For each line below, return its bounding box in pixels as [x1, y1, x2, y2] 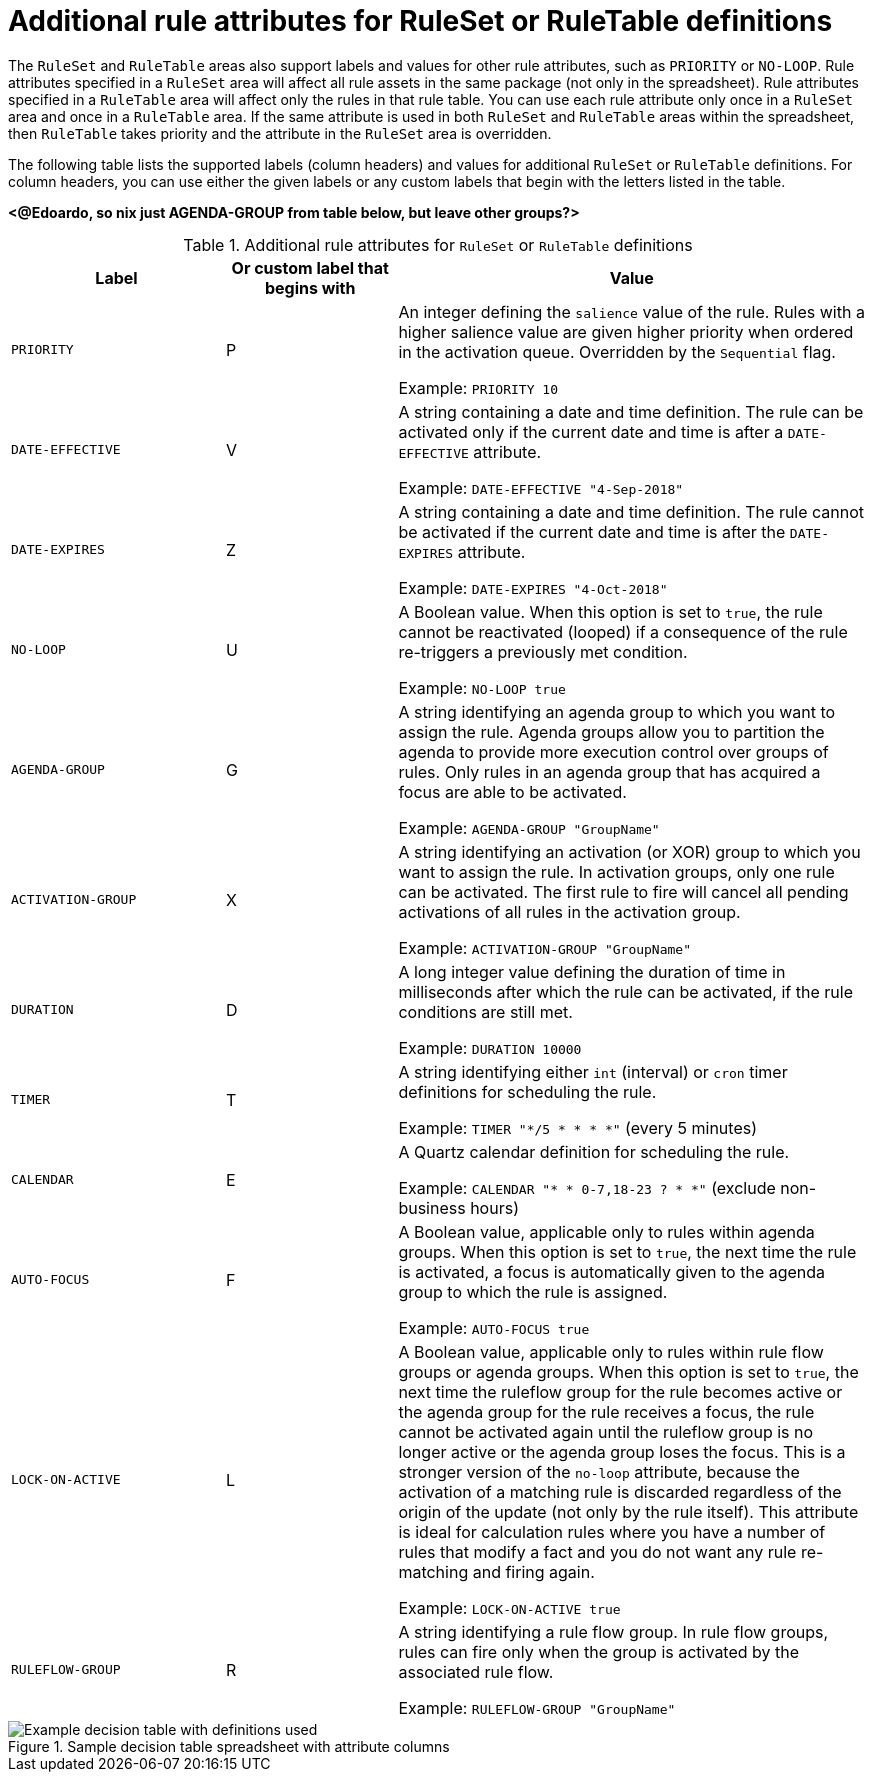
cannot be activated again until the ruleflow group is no [398, 1421, 814, 1442]
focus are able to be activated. [398, 781, 627, 802]
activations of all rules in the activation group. [398, 901, 741, 922]
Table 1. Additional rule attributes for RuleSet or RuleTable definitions [183, 234, 693, 255]
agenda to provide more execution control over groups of [398, 741, 829, 762]
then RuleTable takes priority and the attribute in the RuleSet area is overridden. [8, 124, 552, 142]
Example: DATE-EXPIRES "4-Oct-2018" [398, 577, 668, 598]
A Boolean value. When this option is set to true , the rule [398, 601, 823, 622]
